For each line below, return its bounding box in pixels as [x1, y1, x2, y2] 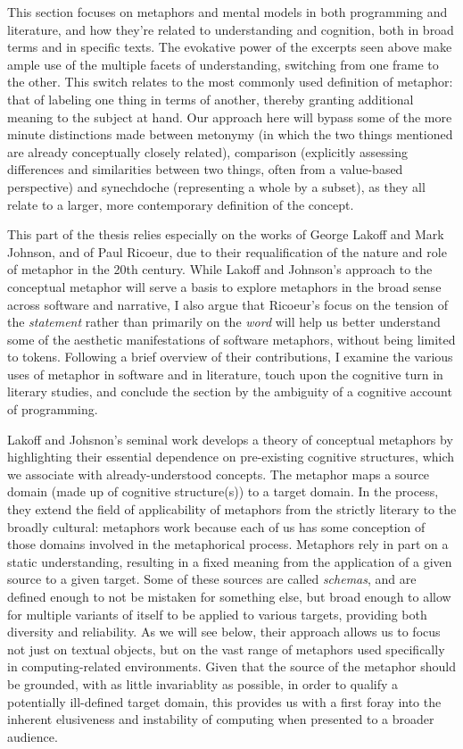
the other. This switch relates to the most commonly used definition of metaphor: [7, 72, 453, 91]
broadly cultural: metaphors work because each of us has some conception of [7, 517, 426, 536]
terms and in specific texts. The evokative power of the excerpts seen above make [7, 37, 452, 56]
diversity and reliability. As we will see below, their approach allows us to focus [7, 622, 441, 641]
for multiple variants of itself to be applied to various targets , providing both [7, 604, 427, 623]
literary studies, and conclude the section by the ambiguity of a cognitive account [7, 382, 452, 401]
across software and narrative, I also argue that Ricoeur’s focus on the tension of [7, 295, 449, 313]
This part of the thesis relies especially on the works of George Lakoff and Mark [7, 225, 444, 244]
